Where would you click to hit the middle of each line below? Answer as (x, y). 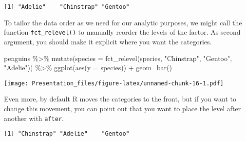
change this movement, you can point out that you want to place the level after (123, 108)
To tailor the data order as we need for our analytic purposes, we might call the (123, 22)
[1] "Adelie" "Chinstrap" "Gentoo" (67, 7)
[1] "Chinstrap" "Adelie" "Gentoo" (67, 134)
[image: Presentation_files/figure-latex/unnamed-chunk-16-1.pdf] (114, 83)
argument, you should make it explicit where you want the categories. (108, 41)
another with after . (34, 118)
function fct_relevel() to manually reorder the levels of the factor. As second (122, 32)
